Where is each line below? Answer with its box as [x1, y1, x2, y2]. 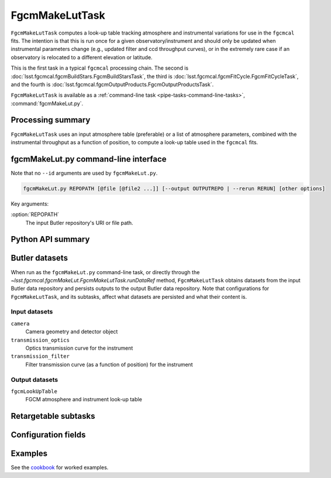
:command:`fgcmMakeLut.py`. [11, 100, 84, 107]
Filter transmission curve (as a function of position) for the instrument [25, 361, 193, 368]
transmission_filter [11, 353, 70, 360]
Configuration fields [11, 430, 86, 440]
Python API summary [11, 234, 90, 244]
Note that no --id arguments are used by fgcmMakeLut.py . [11, 169, 158, 176]
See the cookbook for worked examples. [11, 464, 109, 471]
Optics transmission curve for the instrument [25, 344, 133, 351]
